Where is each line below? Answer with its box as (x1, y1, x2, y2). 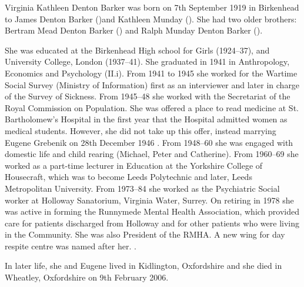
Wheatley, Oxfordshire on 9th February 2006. (5, 271, 169, 283)
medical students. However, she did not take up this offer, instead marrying (5, 124, 276, 136)
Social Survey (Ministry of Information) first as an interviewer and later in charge (5, 78, 300, 91)
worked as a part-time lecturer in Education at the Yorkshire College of (5, 159, 263, 171)
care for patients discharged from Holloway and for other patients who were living (5, 216, 300, 229)
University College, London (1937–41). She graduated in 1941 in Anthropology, (5, 55, 290, 68)
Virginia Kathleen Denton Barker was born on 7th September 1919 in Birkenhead (5, 1, 299, 13)
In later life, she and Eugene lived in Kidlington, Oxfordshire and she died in (5, 259, 282, 272)
